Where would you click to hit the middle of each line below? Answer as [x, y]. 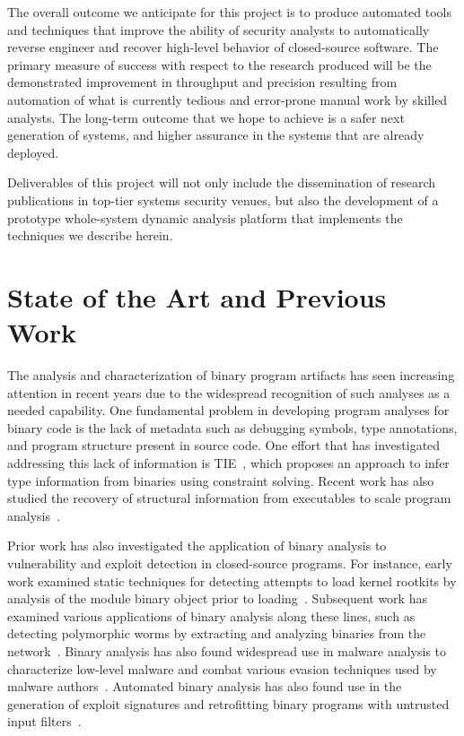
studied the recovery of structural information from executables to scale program [229, 498]
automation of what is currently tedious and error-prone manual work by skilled [228, 99]
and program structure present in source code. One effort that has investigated [224, 445]
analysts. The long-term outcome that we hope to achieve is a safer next [206, 117]
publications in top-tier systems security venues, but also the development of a [223, 199]
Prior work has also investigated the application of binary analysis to [197, 546]
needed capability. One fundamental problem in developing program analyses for [228, 410]
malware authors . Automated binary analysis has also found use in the [205, 686]
